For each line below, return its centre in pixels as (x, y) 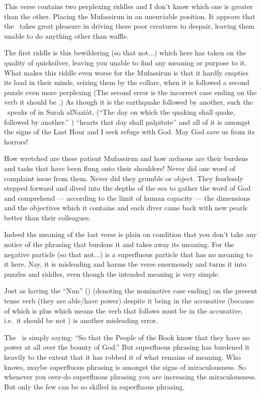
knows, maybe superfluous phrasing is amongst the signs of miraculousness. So (125, 367)
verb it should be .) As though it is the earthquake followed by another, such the (128, 102)
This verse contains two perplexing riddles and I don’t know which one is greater (128, 6)
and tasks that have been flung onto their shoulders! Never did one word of (120, 168)
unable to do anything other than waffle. (66, 35)
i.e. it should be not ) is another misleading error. (81, 320)
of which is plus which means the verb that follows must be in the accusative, (123, 310)
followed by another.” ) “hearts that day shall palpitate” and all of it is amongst (127, 122)
